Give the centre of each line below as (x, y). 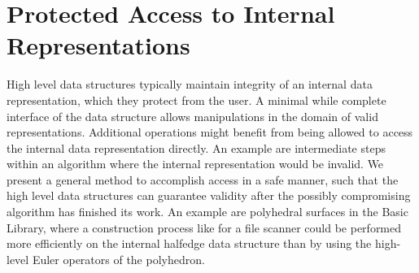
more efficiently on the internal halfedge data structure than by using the (189, 243)
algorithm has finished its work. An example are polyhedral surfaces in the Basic (207, 212)
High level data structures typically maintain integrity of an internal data (190, 84)
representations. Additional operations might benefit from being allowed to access (210, 132)
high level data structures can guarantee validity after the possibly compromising (209, 195)
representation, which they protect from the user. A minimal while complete (196, 100)
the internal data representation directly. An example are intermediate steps (196, 147)
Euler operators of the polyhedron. (118, 259)
